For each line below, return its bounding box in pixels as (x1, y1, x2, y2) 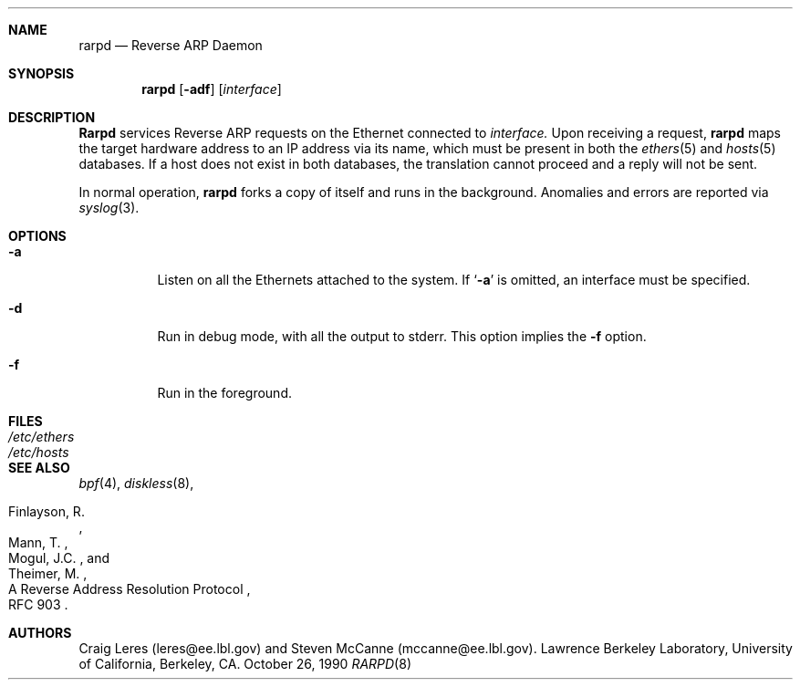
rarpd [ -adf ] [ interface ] (141, 81, 282, 97)
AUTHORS (8, 625, 72, 640)
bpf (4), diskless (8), (78, 475, 194, 491)
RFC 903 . (8, 597, 68, 612)
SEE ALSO (8, 460, 70, 475)
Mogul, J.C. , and (8, 550, 110, 566)
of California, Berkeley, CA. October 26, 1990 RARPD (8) (78, 656, 411, 671)
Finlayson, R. (8, 504, 85, 519)
